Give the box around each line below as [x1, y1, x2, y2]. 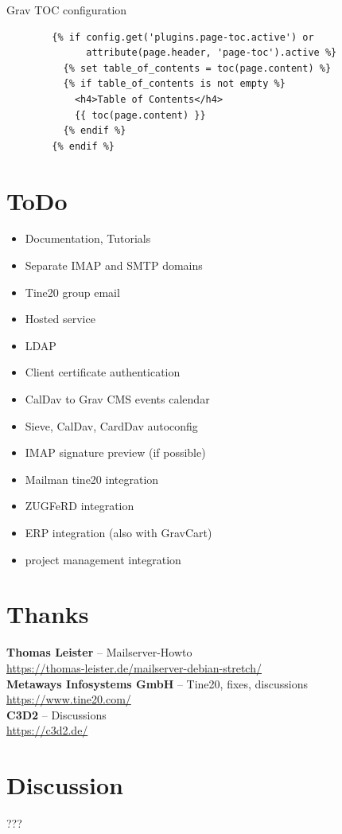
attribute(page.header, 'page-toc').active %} [86, 47, 337, 59]
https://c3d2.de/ [6, 722, 88, 739]
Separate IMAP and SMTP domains [25, 257, 203, 274]
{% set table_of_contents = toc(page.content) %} [63, 62, 332, 74]
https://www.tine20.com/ [6, 691, 131, 707]
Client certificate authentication [25, 364, 181, 380]
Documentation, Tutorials [25, 230, 151, 247]
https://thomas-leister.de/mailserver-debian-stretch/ [6, 659, 262, 676]
